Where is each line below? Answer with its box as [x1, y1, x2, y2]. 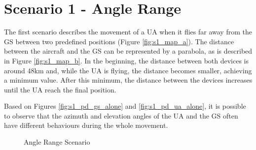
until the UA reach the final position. [4, 84, 116, 94]
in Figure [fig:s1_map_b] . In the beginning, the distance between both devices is [4, 55, 249, 65]
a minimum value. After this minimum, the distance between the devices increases [4, 75, 253, 85]
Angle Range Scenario [24, 137, 90, 147]
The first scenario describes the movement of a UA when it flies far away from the [4, 27, 252, 37]
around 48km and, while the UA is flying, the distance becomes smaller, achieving [4, 65, 252, 75]
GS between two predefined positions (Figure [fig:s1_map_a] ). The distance [4, 36, 234, 46]
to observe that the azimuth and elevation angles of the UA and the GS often [4, 110, 238, 120]
